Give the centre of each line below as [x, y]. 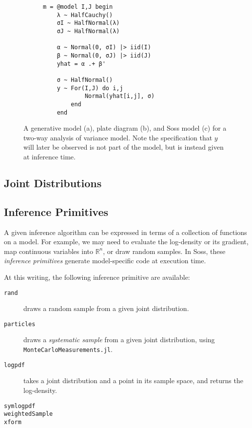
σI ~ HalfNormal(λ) [88, 23]
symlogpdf [20, 406]
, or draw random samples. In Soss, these [164, 251]
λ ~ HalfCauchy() [85, 15]
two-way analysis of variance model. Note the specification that [118, 137]
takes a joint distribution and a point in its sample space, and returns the [133, 380]
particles [20, 324]
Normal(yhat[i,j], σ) [120, 96]
